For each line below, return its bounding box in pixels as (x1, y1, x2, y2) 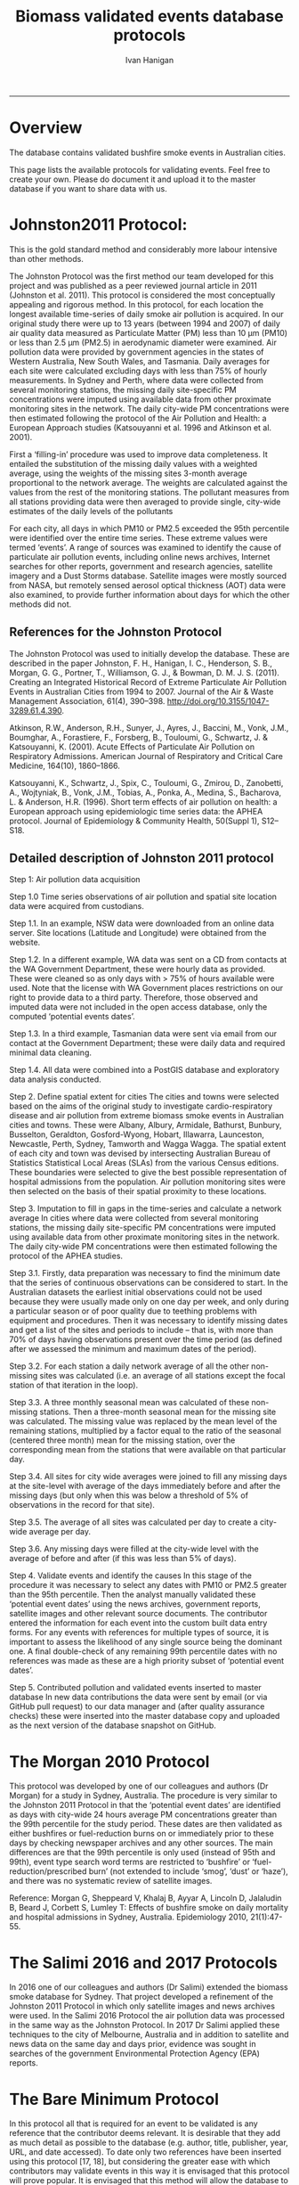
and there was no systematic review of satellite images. (9, 1876, 213, 1886)
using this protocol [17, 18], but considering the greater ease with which (9, 2156, 271, 2167)
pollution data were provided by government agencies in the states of (9, 346, 264, 357)
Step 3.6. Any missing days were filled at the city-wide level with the (9, 1543, 260, 1554)
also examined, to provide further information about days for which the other (9, 589, 290, 600)
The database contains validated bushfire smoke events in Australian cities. (9, 147, 287, 158)
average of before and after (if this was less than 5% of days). (9, 1553, 237, 1564)
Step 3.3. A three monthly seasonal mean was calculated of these (9, 1397, 250, 1408)
